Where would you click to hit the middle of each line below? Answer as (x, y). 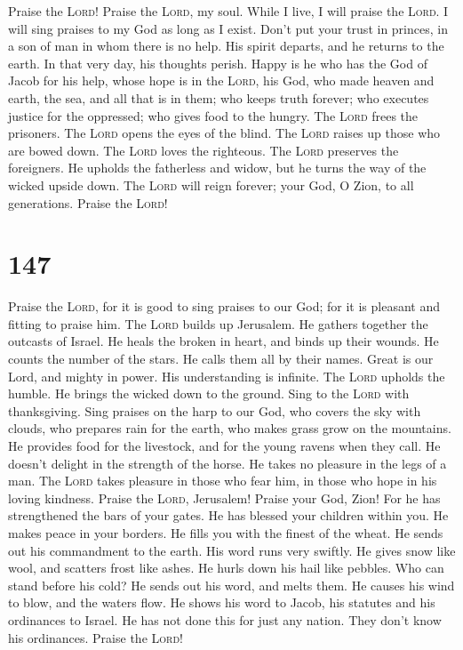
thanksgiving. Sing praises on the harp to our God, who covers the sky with (215, 410)
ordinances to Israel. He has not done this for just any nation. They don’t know (225, 619)
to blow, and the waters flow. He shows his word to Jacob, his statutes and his (222, 602)
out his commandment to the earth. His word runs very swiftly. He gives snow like (232, 550)
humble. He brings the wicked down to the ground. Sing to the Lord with (209, 393)
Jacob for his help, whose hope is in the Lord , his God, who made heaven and (221, 80)
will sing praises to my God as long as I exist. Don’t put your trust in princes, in (228, 28)
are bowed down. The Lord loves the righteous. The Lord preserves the (204, 150)
